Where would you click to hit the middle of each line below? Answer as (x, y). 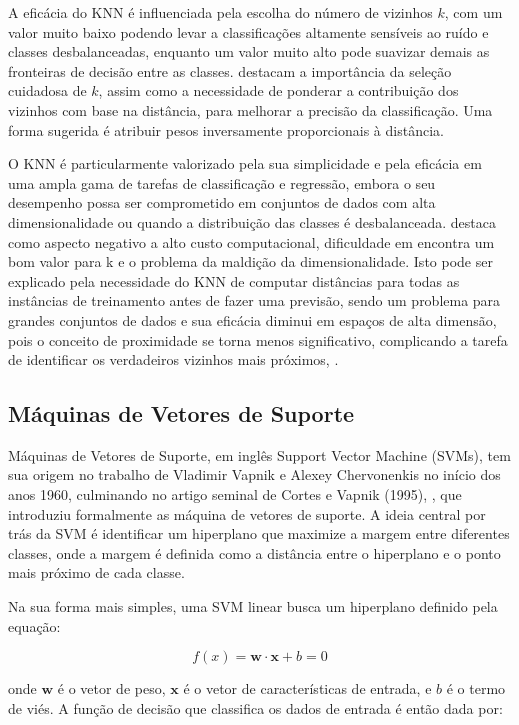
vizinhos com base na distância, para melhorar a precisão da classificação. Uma (250, 109)
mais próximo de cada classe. (96, 572)
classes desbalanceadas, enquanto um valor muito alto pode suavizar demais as (249, 51)
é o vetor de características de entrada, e (307, 688)
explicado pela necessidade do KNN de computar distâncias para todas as (234, 280)
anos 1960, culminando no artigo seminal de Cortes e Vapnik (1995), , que (235, 494)
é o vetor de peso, (111, 688)
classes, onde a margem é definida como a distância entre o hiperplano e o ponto (254, 552)
